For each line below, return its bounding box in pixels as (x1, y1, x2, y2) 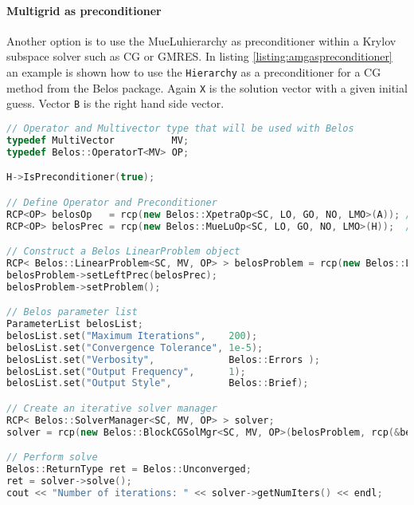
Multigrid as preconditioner (6, 2, 162, 18)
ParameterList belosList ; (6, 318, 143, 330)
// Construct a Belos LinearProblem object (6, 246, 240, 258)
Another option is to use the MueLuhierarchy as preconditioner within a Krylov (6, 32, 396, 49)
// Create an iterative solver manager (6, 402, 217, 414)
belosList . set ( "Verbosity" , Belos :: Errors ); (6, 353, 320, 365)
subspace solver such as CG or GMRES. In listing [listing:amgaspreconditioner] (6, 48, 393, 65)
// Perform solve (6, 452, 98, 464)
